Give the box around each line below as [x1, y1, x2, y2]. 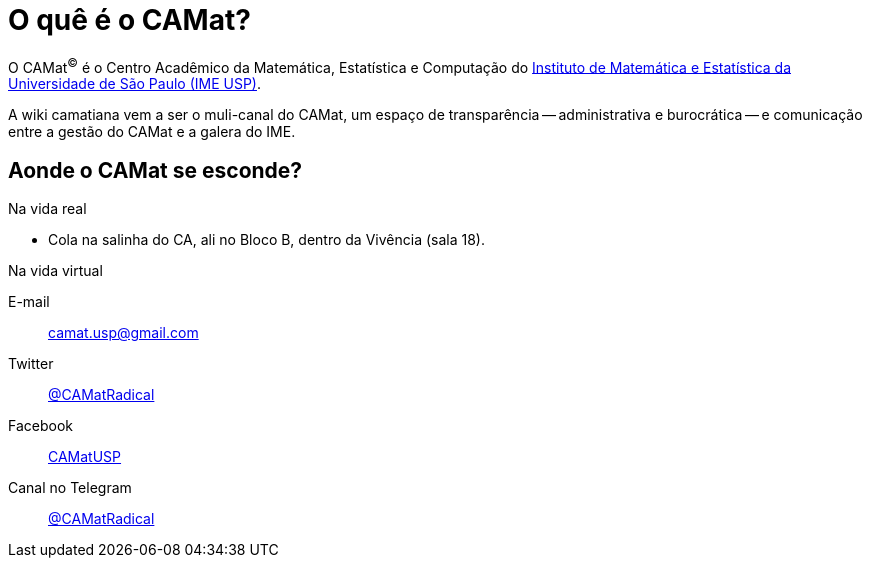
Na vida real [8, 200, 87, 218]
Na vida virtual [8, 262, 103, 280]
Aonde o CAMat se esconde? [8, 157, 303, 183]
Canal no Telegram [8, 479, 132, 497]
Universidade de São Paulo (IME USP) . [8, 75, 262, 93]
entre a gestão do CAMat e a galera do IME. [8, 123, 296, 141]
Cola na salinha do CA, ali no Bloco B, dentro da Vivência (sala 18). [48, 231, 485, 249]
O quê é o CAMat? [8, 3, 251, 37]
